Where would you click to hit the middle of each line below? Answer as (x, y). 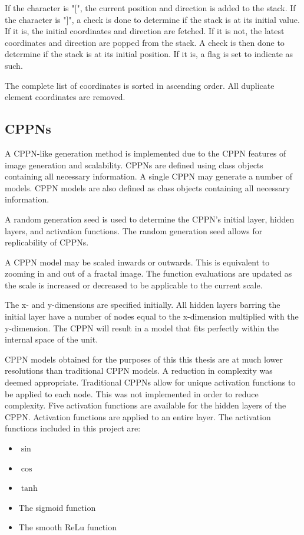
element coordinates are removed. (65, 97)
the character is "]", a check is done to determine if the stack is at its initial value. (152, 19)
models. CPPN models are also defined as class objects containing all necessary (148, 187)
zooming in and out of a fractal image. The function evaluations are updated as (148, 273)
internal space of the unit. (52, 339)
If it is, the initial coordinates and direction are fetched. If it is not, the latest (145, 31)
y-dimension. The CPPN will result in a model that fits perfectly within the (142, 328)
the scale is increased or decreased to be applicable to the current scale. (134, 285)
